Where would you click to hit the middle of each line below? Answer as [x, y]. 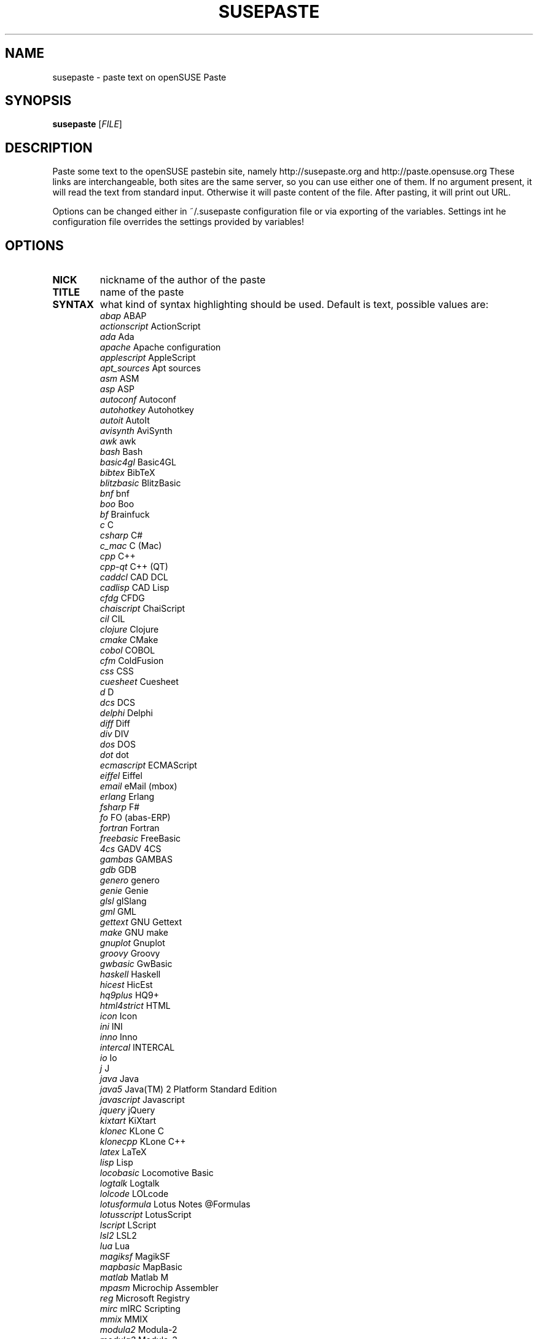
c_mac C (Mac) [131, 546]
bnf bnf [115, 494]
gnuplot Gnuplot [132, 943]
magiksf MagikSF [135, 1257]
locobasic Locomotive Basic [157, 1173]
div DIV [115, 734]
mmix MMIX [124, 1319]
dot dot [114, 755]
